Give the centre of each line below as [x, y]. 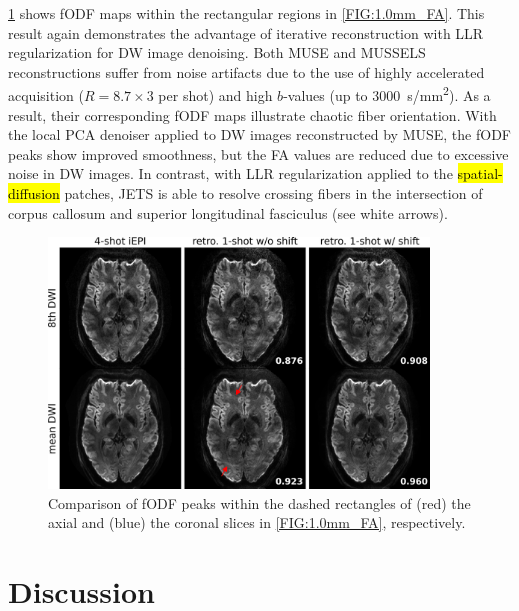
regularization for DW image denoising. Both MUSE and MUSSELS [217, 52]
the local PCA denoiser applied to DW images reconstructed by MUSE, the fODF [259, 134]
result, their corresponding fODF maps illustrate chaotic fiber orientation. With [252, 114]
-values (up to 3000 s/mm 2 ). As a [387, 94]
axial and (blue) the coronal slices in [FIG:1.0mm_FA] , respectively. [257, 522]
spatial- [480, 173]
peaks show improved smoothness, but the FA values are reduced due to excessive [258, 153]
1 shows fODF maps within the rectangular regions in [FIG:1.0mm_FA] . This [246, 13]
